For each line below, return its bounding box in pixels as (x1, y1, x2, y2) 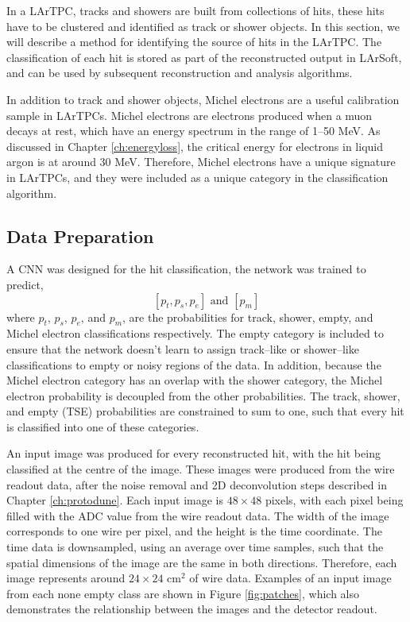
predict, (6, 276, 44, 292)
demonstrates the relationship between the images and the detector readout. (6, 601, 377, 617)
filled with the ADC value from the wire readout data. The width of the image (6, 507, 389, 523)
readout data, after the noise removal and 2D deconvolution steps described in (6, 476, 387, 493)
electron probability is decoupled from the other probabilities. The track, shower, (6, 387, 400, 404)
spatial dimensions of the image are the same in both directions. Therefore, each (6, 554, 397, 570)
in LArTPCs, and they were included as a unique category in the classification (6, 168, 389, 185)
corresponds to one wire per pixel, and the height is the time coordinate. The (6, 523, 382, 539)
